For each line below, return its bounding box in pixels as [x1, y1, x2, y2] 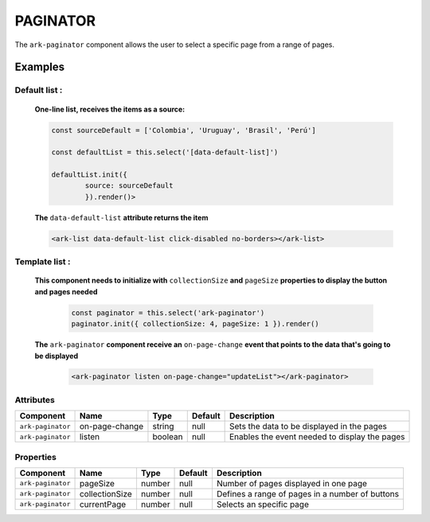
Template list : [14, 256, 71, 267]
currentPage [79, 498, 127, 509]
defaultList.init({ [51, 170, 127, 179]
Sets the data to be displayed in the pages [229, 421, 388, 432]
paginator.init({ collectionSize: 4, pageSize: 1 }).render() [71, 319, 319, 329]
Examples [14, 60, 65, 74]
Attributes [14, 394, 55, 405]
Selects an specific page [216, 498, 310, 509]
